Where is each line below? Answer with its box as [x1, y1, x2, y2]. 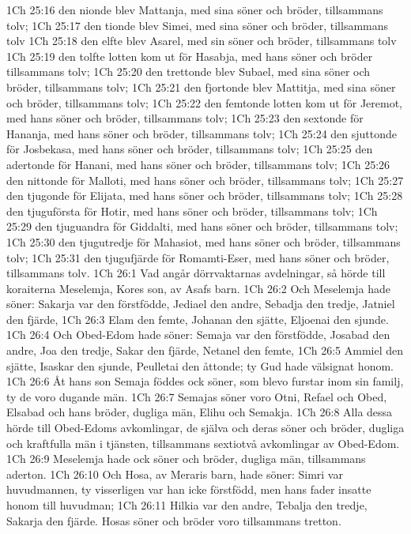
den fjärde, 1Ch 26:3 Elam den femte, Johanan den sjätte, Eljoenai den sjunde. [6, 310, 389, 327]
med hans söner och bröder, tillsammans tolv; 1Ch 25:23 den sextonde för [6, 110, 364, 126]
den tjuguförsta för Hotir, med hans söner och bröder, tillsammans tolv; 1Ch [6, 202, 378, 219]
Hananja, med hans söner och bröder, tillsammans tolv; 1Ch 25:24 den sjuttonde [6, 125, 398, 141]
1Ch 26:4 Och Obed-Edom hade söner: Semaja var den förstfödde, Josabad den [6, 326, 390, 343]
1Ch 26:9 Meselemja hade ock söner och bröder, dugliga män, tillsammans [6, 450, 366, 467]
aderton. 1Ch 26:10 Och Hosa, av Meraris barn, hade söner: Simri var [6, 465, 343, 482]
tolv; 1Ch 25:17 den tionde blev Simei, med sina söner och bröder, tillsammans [6, 17, 389, 33]
